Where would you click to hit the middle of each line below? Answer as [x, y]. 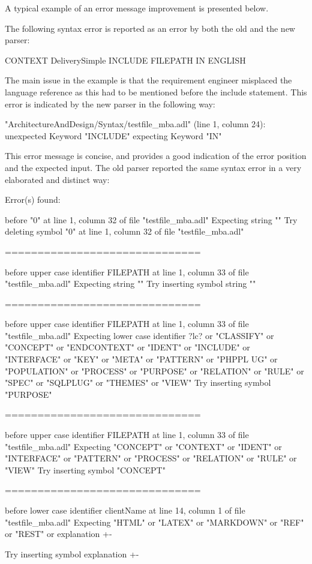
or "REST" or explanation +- [58, 534]
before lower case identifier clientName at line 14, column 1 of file [125, 510]
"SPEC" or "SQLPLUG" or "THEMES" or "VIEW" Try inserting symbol [138, 382]
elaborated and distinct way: [57, 179]
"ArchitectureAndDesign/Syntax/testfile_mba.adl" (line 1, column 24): [135, 124]
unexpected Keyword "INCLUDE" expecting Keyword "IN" [113, 135]
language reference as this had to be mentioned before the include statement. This [156, 91]
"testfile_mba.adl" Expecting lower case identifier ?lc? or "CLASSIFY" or [139, 335]
